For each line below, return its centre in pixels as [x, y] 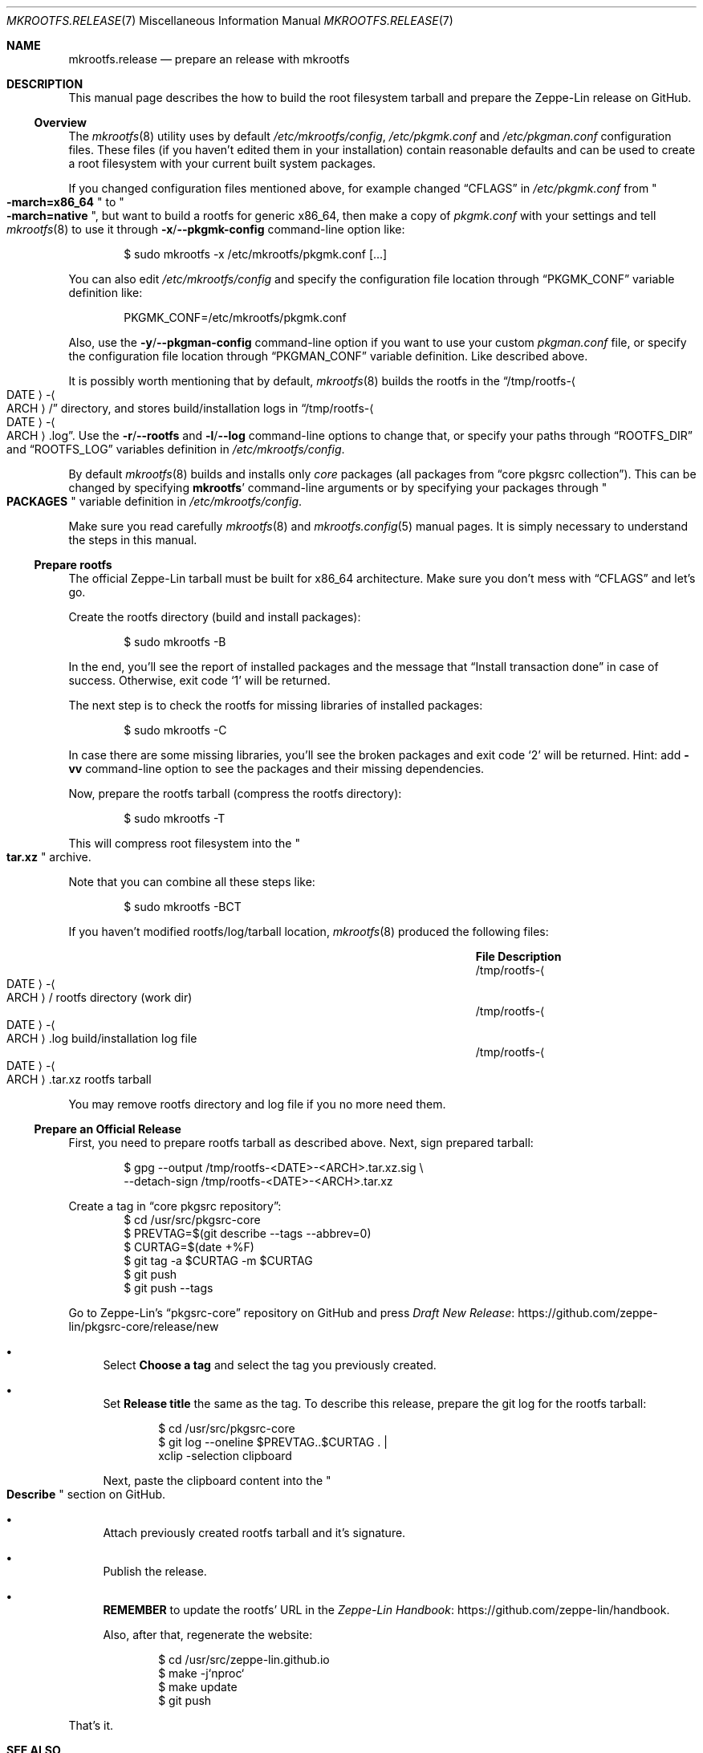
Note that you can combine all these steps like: [192, 882]
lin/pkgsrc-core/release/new [144, 1326]
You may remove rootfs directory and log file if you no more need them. [257, 1104]
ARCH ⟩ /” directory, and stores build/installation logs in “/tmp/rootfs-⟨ [190, 408]
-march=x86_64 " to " [65, 202]
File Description [518, 956]
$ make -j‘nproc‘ [201, 1673]
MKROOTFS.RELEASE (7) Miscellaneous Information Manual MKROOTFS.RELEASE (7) [230, 20]
